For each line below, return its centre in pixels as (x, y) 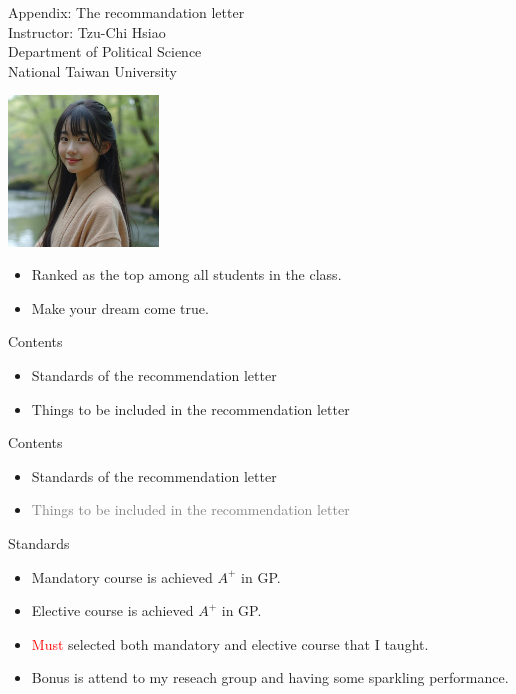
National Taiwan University (92, 70)
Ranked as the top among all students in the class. (186, 274)
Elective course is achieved (112, 610)
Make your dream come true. (120, 307)
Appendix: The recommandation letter (126, 12)
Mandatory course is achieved (122, 576)
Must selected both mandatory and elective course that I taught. (230, 643)
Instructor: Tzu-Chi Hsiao (87, 31)
